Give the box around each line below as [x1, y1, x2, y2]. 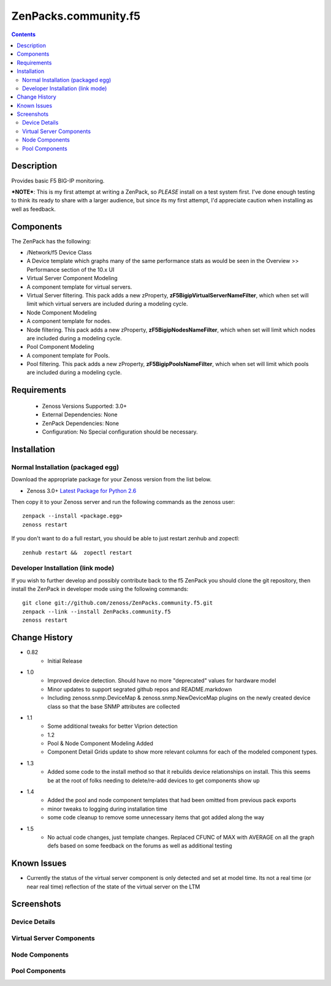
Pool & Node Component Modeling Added [47, 739, 153, 747]
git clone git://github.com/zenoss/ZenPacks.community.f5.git [22, 600, 213, 606]
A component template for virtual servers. [26, 283, 132, 291]
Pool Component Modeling [26, 343, 94, 351]
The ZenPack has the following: [11, 237, 91, 245]
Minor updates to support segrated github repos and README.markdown [47, 686, 232, 693]
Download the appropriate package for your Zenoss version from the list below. [11, 476, 212, 483]
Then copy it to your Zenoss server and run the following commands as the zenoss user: [11, 498, 235, 505]
